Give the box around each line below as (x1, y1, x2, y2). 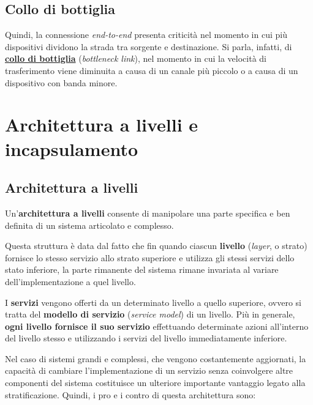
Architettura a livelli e (5, 112, 198, 137)
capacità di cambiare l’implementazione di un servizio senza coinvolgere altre (5, 364, 293, 377)
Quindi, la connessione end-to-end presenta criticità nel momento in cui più (5, 28, 287, 41)
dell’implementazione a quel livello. (5, 275, 136, 288)
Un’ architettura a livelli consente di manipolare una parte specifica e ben (5, 206, 290, 219)
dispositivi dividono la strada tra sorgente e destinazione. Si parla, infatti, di (5, 40, 292, 53)
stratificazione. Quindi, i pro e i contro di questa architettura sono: (5, 388, 256, 401)
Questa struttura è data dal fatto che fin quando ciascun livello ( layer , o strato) (5, 239, 307, 252)
